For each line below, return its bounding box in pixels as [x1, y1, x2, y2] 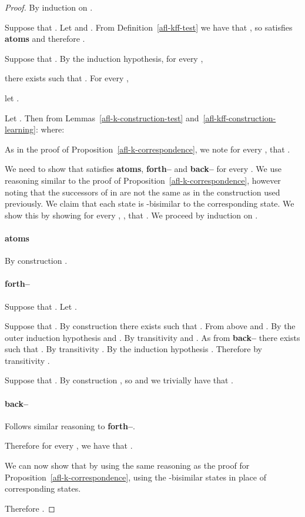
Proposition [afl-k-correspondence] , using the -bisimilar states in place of [5, 470, 266, 483]
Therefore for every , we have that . [5, 439, 133, 452]
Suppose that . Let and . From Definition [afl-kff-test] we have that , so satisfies [5, 21, 293, 33]
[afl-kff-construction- [203, 111, 276, 124]
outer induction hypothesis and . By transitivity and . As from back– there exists [5, 331, 300, 343]
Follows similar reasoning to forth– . [5, 419, 135, 432]
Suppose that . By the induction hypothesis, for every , [5, 52, 203, 64]
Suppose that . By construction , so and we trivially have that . [5, 374, 234, 386]
